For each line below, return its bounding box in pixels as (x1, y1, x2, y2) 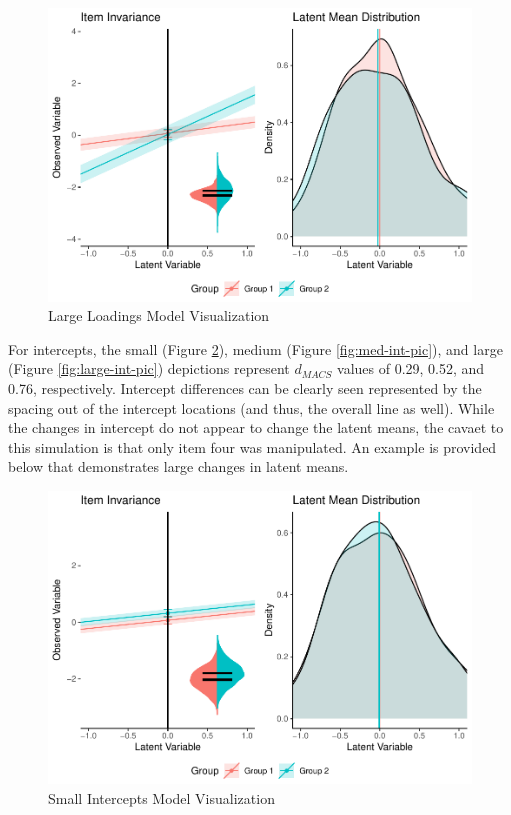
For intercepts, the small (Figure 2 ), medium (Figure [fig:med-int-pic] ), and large (8, 338, 503, 359)
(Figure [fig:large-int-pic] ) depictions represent (8, 358, 290, 379)
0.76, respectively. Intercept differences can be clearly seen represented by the (8, 377, 482, 398)
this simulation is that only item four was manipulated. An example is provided (8, 436, 497, 457)
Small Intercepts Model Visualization (48, 788, 275, 808)
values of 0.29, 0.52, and (337, 358, 485, 379)
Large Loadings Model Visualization (48, 305, 270, 326)
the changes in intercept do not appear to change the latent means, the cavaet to (8, 417, 504, 438)
